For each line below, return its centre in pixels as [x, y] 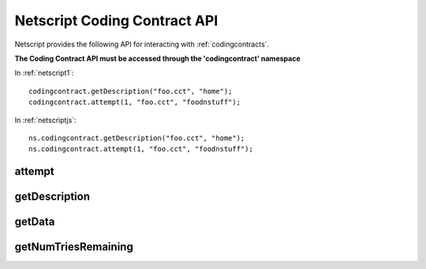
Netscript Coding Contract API [116, 21]
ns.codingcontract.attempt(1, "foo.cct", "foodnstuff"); [141, 149]
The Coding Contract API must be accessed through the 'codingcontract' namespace [157, 58]
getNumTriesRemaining [74, 247]
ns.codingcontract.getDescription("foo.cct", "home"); [137, 138]
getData [35, 222]
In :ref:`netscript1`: [44, 73]
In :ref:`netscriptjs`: [45, 120]
